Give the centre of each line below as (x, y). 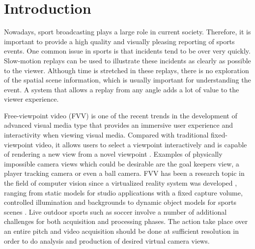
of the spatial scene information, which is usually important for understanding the (127, 80)
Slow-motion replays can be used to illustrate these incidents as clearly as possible (127, 60)
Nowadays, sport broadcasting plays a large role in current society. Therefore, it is (127, 32)
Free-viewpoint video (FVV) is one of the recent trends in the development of (121, 115)
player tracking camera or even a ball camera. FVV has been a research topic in (124, 173)
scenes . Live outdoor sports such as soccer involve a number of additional (115, 211)
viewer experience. (31, 99)
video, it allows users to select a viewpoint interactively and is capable (141, 144)
